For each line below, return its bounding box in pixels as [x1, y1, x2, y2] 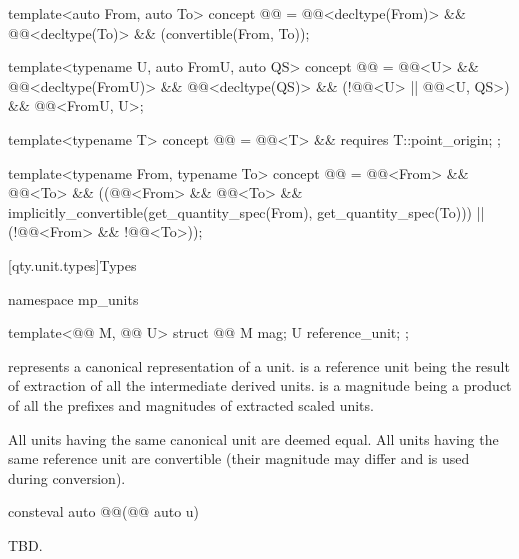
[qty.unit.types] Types [8, 254, 137, 275]
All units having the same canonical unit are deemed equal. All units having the [8, 428, 499, 449]
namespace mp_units [8, 288, 139, 309]
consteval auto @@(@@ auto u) [8, 501, 200, 522]
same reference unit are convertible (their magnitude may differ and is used [8, 448, 470, 469]
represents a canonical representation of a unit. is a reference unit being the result [8, 355, 510, 376]
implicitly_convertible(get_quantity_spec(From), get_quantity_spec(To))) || [8, 201, 485, 222]
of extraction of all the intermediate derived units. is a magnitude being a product [8, 375, 512, 396]
